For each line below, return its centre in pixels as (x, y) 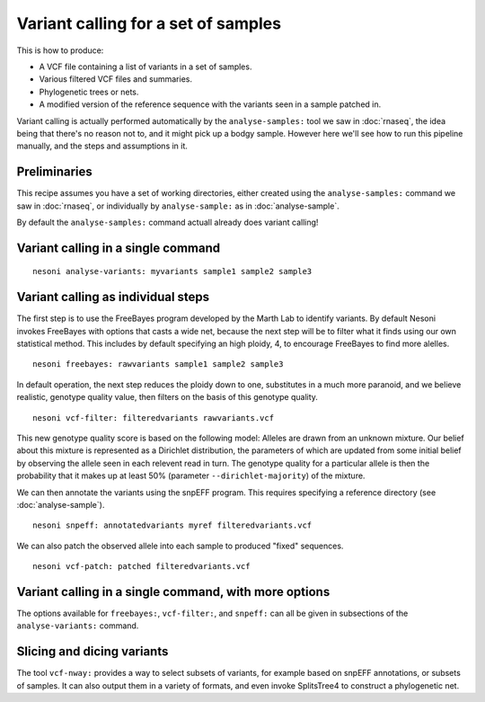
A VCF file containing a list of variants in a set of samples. (145, 67)
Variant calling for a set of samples (149, 23)
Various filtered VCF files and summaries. (116, 79)
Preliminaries (55, 172)
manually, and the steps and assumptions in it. (102, 146)
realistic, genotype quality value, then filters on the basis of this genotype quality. (168, 397)
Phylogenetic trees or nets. (89, 92)
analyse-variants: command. (78, 626)
